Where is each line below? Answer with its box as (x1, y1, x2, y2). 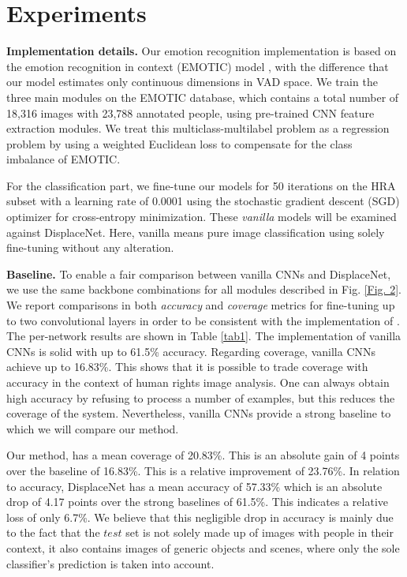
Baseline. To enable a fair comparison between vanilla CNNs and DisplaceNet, (6, 265, 391, 282)
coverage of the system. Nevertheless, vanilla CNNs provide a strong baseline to (6, 405, 391, 422)
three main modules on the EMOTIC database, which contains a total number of (6, 88, 399, 105)
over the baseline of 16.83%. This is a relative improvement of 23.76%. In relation (6, 462, 400, 478)
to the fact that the (6, 524, 100, 541)
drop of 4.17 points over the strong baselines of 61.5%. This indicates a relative (6, 493, 388, 510)
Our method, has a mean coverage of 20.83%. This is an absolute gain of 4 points (6, 447, 400, 463)
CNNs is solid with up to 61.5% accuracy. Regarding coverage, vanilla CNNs (6, 343, 376, 359)
